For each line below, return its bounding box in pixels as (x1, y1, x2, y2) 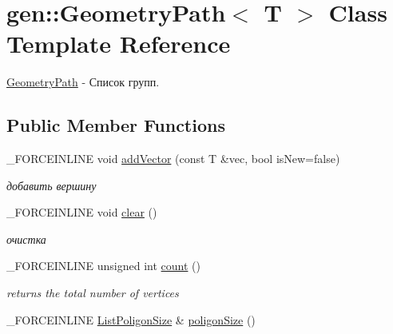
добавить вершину (6, 177, 97, 193)
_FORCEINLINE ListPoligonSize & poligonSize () (6, 311, 256, 328)
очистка (6, 230, 46, 247)
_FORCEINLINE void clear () (6, 204, 157, 221)
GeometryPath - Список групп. (6, 74, 160, 90)
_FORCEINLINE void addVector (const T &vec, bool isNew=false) (6, 150, 340, 167)
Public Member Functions (6, 113, 225, 137)
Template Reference (6, 27, 231, 60)
